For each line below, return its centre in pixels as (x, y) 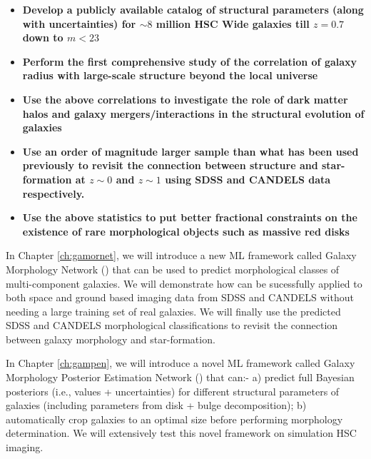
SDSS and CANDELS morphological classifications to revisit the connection (172, 325)
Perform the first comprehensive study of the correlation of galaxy (190, 61)
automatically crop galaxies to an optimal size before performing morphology (174, 419)
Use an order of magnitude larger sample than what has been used (190, 151)
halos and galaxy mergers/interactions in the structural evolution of (193, 113)
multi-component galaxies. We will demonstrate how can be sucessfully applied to (184, 283)
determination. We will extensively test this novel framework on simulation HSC (181, 433)
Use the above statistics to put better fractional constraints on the (190, 217)
